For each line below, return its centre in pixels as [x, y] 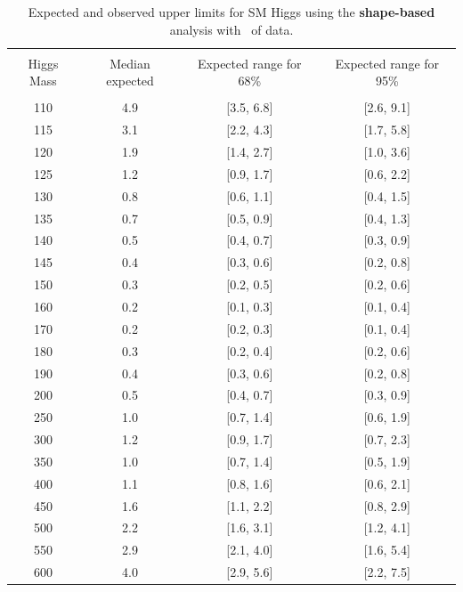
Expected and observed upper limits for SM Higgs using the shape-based [231, 12]
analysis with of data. [231, 29]
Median [130, 63]
